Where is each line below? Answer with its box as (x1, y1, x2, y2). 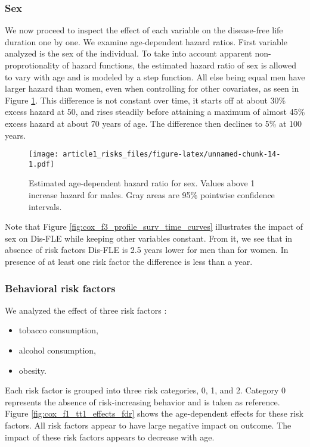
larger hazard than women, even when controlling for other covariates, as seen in (5, 82, 299, 95)
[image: (29, 150, 59, 159)
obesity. (18, 364, 46, 376)
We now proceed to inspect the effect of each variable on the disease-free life (5, 24, 283, 36)
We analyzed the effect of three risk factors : (5, 304, 167, 316)
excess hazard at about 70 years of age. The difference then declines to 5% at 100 (5, 117, 302, 129)
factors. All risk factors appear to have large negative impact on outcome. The (5, 419, 292, 431)
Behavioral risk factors (5, 280, 116, 295)
